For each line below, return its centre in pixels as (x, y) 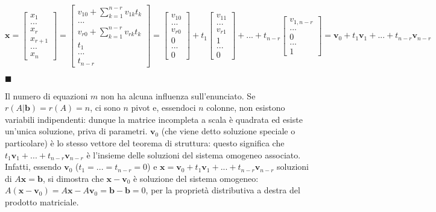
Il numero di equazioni (46, 95)
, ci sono (105, 108)
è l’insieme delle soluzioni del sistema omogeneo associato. (194, 154)
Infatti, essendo (33, 167)
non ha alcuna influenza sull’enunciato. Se (178, 95)
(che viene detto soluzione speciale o (228, 131)
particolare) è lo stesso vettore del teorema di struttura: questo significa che (145, 143)
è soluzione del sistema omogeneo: (196, 178)
